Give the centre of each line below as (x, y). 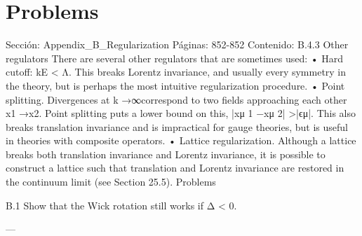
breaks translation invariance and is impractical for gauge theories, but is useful (177, 126)
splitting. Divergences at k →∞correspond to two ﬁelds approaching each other (176, 99)
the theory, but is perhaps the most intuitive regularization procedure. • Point (175, 85)
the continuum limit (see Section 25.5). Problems (111, 182)
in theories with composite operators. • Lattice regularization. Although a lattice (181, 140)
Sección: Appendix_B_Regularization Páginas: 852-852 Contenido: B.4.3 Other (177, 44)
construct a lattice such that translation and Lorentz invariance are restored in (175, 168)
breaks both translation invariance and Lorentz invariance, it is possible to (166, 154)
